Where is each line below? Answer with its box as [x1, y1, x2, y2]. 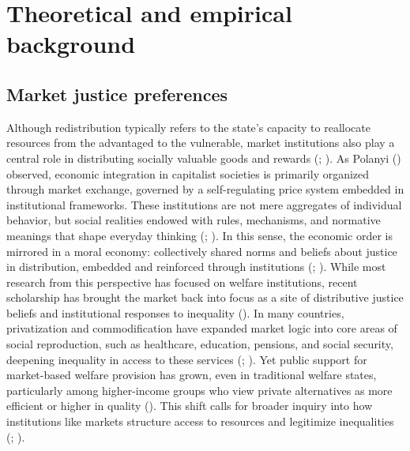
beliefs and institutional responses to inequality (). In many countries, [6, 304, 344, 321]
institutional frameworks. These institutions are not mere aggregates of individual [6, 196, 402, 212]
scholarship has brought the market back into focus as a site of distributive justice [6, 289, 404, 306]
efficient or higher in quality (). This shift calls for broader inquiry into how [6, 397, 373, 414]
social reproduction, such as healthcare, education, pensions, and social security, [6, 336, 393, 352]
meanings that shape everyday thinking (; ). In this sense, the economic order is [6, 227, 393, 243]
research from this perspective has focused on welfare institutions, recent [6, 273, 358, 290]
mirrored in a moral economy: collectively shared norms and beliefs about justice [6, 242, 397, 259]
